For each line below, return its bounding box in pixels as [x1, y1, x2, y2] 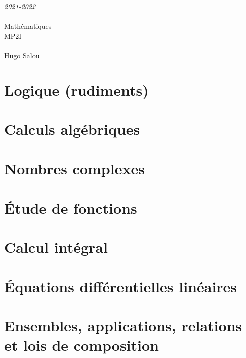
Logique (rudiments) [4, 79, 149, 100]
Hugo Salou [4, 50, 40, 60]
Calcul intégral [4, 237, 108, 257]
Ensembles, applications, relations [4, 315, 242, 335]
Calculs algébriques [4, 119, 140, 139]
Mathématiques [4, 21, 52, 31]
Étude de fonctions [4, 197, 137, 218]
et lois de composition [4, 335, 159, 355]
